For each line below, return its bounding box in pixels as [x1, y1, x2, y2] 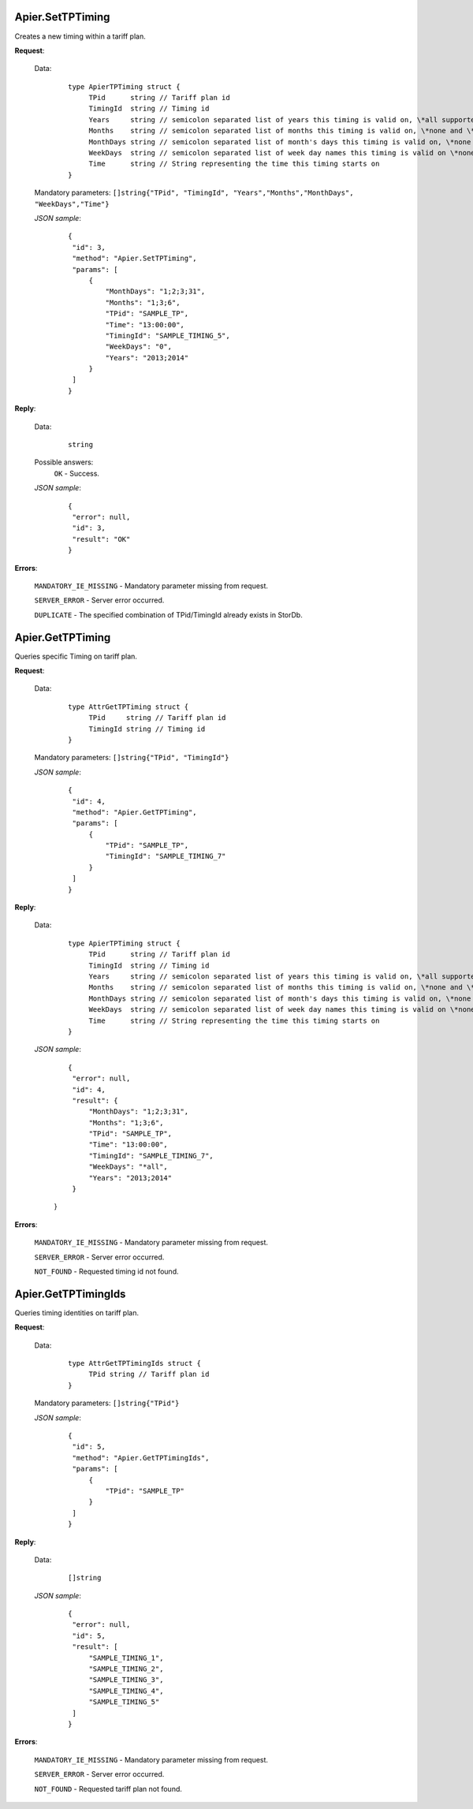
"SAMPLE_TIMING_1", [88, 1653, 164, 1662]
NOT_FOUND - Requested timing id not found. [34, 1266, 179, 1276]
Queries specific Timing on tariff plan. [14, 651, 138, 661]
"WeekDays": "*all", [88, 1162, 169, 1171]
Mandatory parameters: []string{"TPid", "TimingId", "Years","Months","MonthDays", [34, 188, 354, 197]
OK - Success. [54, 468, 100, 478]
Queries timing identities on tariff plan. [14, 1307, 140, 1317]
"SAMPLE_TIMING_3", [88, 1676, 164, 1684]
